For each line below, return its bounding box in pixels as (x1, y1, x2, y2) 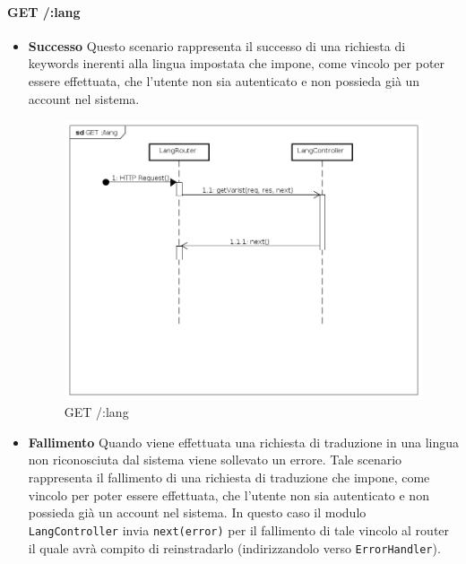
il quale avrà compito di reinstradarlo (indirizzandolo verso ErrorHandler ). (28, 538, 441, 557)
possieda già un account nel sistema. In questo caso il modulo (28, 503, 367, 522)
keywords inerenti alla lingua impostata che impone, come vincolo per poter (28, 54, 445, 73)
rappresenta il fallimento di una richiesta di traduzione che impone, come (28, 468, 430, 487)
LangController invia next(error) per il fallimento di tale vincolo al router (28, 520, 450, 539)
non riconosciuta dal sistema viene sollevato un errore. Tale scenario (28, 450, 402, 469)
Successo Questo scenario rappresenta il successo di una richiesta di (28, 36, 406, 55)
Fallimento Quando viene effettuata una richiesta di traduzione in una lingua (28, 432, 460, 451)
